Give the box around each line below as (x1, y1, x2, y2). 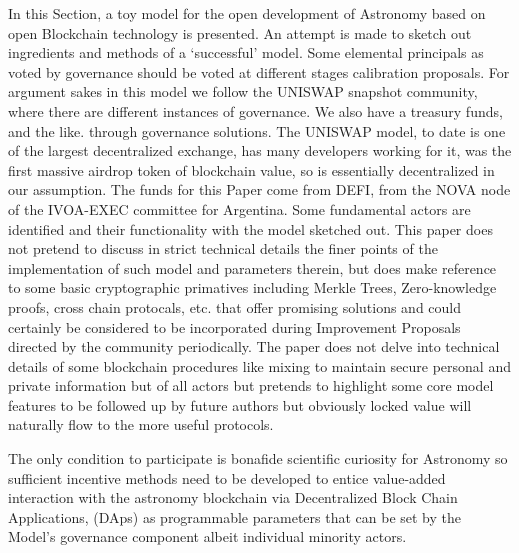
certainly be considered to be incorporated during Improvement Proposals (8, 316, 461, 337)
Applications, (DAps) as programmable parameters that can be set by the (8, 506, 461, 527)
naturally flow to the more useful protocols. (8, 414, 274, 435)
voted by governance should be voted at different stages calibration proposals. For (8, 61, 510, 82)
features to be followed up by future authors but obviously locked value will (8, 394, 472, 415)
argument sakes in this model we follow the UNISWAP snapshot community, (8, 81, 478, 102)
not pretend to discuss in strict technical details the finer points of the (8, 238, 438, 259)
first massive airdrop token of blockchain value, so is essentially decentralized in (8, 159, 495, 180)
